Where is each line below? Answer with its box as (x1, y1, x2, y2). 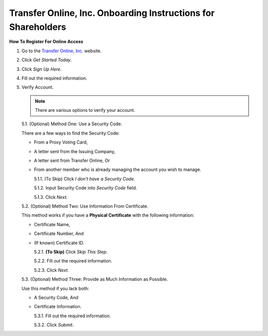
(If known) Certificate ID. (34, 240, 84, 246)
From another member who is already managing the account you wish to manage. (34, 167, 201, 172)
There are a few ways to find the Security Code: (21, 130, 120, 136)
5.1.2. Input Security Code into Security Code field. (34, 185, 137, 191)
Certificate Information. (34, 304, 82, 310)
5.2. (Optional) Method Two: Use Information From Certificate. (21, 203, 148, 209)
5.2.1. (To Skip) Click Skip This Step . (34, 249, 108, 254)
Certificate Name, (34, 221, 70, 227)
